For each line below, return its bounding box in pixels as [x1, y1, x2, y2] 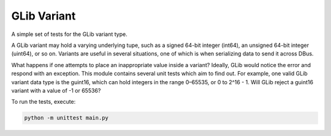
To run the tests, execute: [11, 98, 76, 106]
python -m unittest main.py [24, 115, 108, 121]
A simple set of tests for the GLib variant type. [11, 30, 128, 38]
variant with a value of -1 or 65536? [11, 87, 101, 94]
